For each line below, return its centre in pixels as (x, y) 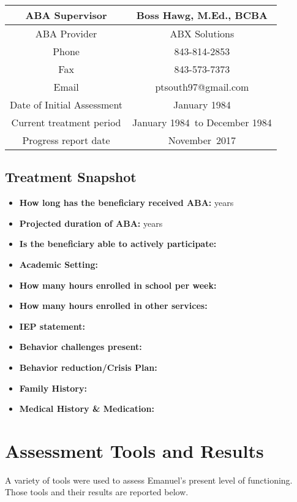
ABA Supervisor (66, 15)
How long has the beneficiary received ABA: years (126, 203)
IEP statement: (52, 326)
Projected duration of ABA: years (91, 223)
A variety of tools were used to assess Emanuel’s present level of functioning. (149, 480)
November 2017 (202, 140)
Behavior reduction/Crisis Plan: (88, 367)
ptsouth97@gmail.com (202, 87)
